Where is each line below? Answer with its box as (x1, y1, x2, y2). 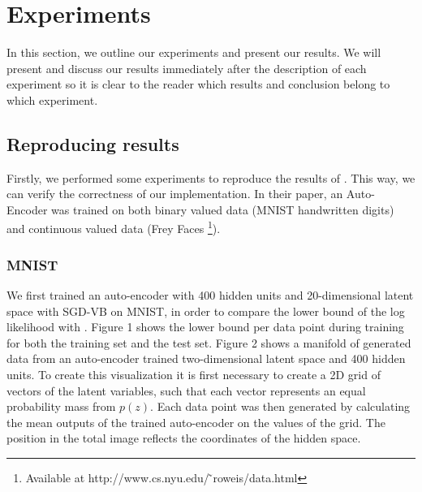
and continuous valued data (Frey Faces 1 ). (6, 218, 221, 237)
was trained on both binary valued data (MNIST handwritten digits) (51, 201, 394, 218)
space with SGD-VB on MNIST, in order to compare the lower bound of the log (6, 302, 405, 319)
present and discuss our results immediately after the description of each (6, 59, 367, 76)
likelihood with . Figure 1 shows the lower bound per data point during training (6, 318, 404, 335)
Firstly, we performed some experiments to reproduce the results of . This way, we (6, 169, 416, 186)
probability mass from (6, 398, 116, 415)
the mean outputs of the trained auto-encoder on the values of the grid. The (6, 413, 385, 430)
